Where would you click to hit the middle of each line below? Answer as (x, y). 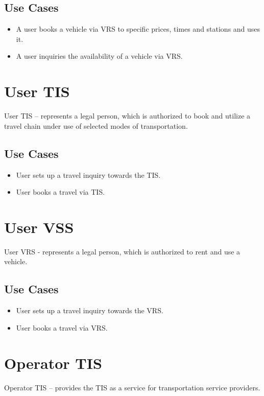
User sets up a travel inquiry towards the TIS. (88, 174)
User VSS (39, 227)
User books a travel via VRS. (62, 327)
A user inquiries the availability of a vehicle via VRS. (99, 56)
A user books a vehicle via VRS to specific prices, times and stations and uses (138, 29)
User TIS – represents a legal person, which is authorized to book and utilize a (127, 116)
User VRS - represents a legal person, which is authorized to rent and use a (122, 251)
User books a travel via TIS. (61, 192)
